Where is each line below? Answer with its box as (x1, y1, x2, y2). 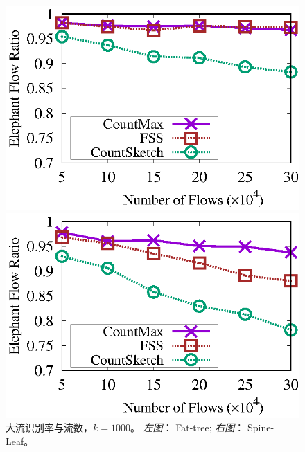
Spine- (247, 420, 274, 435)
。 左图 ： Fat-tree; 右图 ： (130, 420, 245, 435)
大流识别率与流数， (6, 420, 93, 435)
